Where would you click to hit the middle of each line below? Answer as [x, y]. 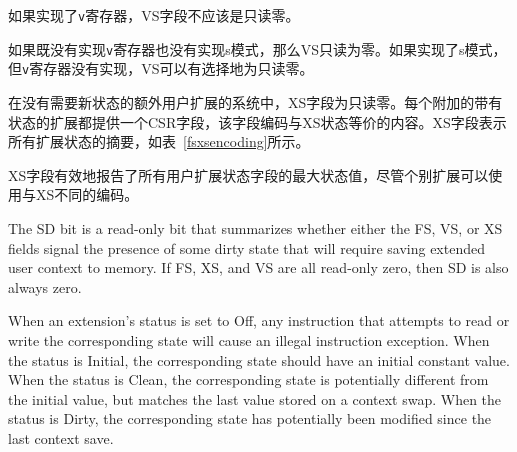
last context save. [61, 437]
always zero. [45, 286]
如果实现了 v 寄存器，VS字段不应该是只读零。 [154, 15]
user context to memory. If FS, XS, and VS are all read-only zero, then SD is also [258, 267]
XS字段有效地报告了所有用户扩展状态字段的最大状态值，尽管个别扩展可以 [248, 174]
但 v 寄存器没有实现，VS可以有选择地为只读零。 [161, 68]
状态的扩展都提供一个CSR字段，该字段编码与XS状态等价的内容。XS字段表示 [257, 121]
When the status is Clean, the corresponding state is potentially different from [248, 379]
